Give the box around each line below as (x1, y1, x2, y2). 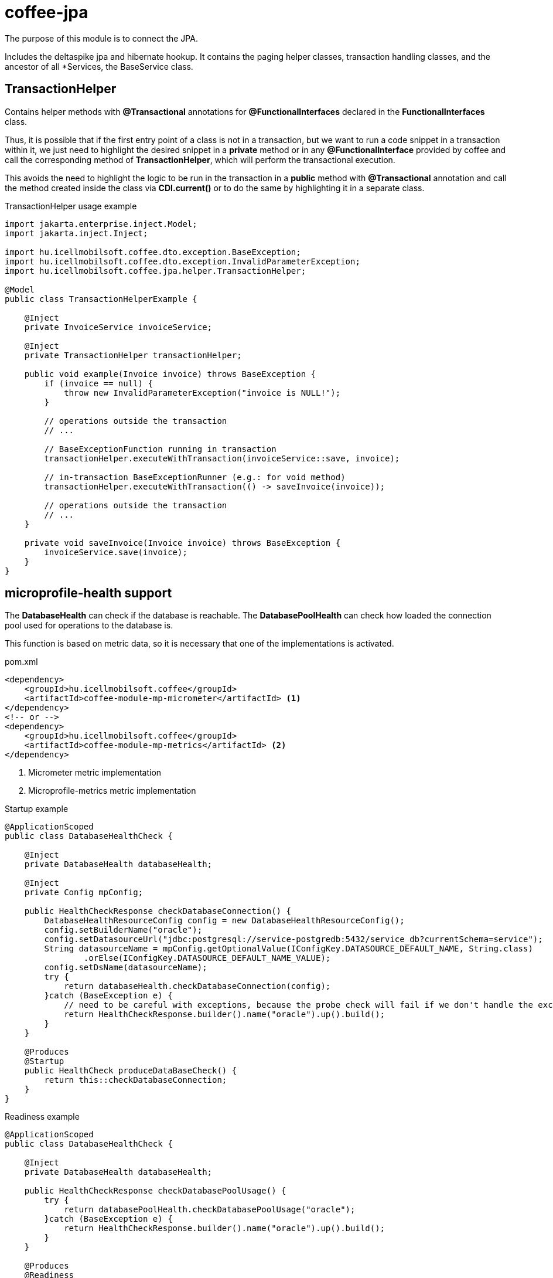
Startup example (5, 804, 69, 814)
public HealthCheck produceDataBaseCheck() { (24, 1066, 237, 1076)
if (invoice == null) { (44, 378, 153, 388)
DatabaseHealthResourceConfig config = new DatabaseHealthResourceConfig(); (44, 916, 405, 926)
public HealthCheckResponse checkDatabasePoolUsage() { (24, 1186, 286, 1196)
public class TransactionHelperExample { (5, 294, 197, 304)
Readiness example (5, 1112, 80, 1122)
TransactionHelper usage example (5, 200, 137, 211)
